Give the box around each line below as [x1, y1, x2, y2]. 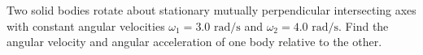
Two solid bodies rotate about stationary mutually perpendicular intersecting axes [7, 2, 416, 18]
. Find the [338, 17, 389, 34]
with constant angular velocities [7, 17, 165, 34]
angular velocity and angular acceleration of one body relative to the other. [7, 33, 382, 50]
